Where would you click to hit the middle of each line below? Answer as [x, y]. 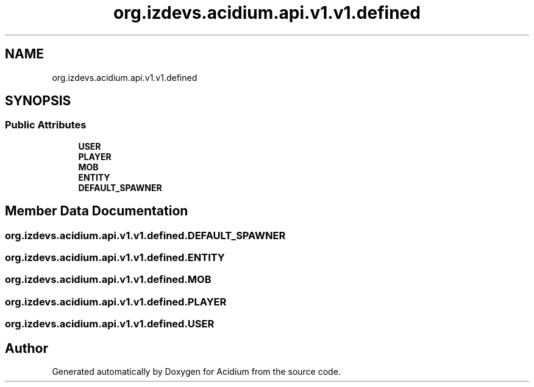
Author [27, 348]
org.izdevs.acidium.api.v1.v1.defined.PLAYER [116, 302]
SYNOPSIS [38, 101]
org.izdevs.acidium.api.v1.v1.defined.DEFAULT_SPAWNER [145, 235]
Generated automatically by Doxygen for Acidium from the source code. [196, 371]
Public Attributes [46, 125]
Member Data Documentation [97, 211]
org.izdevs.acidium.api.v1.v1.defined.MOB [108, 280]
